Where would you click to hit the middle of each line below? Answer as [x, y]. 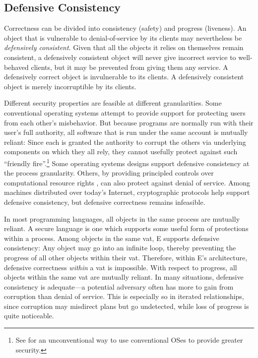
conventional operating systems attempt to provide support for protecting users [125, 112]
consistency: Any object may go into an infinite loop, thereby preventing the [120, 248]
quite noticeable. [29, 316]
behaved [16, 67]
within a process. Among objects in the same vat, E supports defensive [112, 238]
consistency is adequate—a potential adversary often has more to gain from [119, 286]
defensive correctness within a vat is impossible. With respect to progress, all [121, 267]
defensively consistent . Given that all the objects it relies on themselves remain [124, 47]
